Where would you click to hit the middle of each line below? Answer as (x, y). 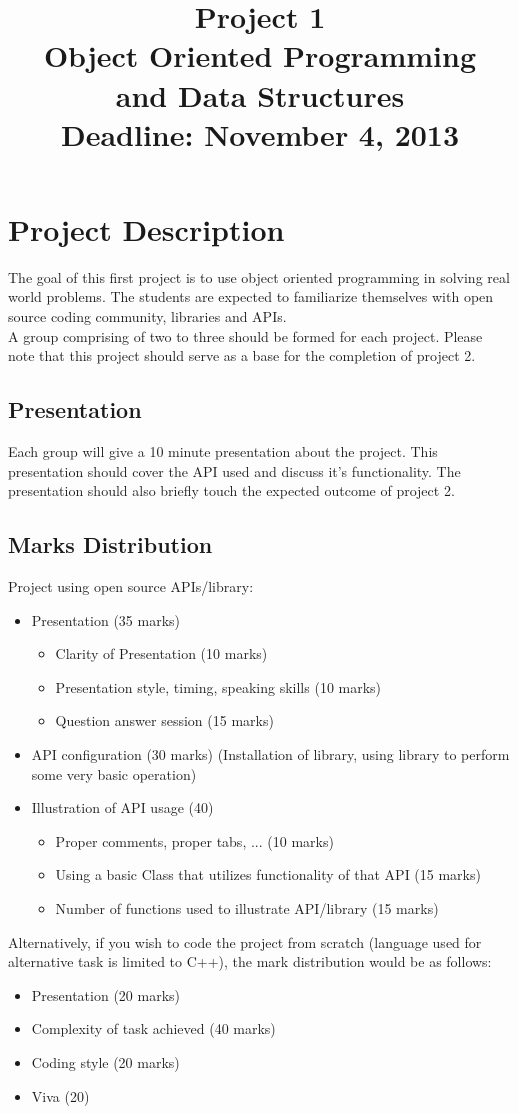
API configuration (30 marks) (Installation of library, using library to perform (270, 754)
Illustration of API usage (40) (122, 807)
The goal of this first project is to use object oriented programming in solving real (259, 276)
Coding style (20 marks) (105, 1061)
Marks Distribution (110, 544)
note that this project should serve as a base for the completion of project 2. (242, 355)
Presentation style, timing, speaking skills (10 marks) (218, 686)
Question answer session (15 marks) (164, 720)
